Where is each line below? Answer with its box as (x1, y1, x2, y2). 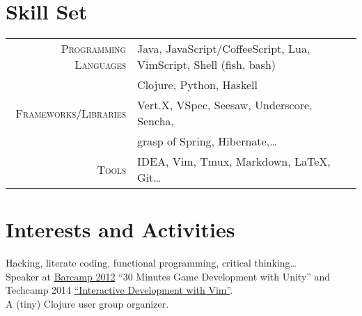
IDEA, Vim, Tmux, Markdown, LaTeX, (137, 153, 331, 170)
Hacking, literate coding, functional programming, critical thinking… (6, 255, 297, 270)
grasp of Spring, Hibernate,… (137, 133, 277, 150)
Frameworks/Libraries (15, 104, 127, 121)
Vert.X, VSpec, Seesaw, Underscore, (137, 97, 313, 113)
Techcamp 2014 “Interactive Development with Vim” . (6, 283, 233, 297)
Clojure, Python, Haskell (137, 77, 258, 93)
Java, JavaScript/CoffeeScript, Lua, (137, 40, 310, 57)
